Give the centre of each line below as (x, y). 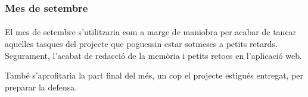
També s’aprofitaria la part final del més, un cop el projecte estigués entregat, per (154, 75)
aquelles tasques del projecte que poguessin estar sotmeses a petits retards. (141, 44)
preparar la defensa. (41, 87)
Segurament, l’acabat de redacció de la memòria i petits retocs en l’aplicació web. (153, 55)
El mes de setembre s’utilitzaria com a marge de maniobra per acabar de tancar (151, 32)
